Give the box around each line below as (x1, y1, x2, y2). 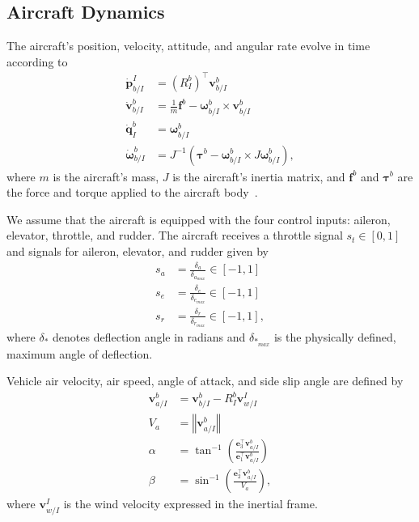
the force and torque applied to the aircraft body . (6, 184, 258, 201)
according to (6, 53, 68, 70)
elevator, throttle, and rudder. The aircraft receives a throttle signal (6, 227, 343, 244)
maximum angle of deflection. (6, 345, 153, 362)
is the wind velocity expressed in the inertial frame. (63, 495, 318, 512)
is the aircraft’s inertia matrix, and (172, 168, 345, 185)
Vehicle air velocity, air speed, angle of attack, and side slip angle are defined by (6, 372, 404, 389)
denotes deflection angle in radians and (53, 328, 246, 345)
